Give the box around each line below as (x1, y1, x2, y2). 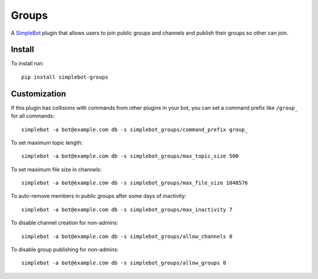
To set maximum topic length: (11, 139, 83, 146)
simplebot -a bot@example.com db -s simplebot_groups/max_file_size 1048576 (21, 180, 249, 186)
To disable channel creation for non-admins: (11, 219, 119, 226)
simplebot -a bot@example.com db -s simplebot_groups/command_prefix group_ (21, 126, 249, 133)
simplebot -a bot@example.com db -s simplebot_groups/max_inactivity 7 (21, 206, 233, 213)
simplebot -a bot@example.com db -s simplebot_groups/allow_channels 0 (21, 233, 233, 240)
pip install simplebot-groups (21, 73, 109, 80)
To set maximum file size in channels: (11, 166, 102, 173)
